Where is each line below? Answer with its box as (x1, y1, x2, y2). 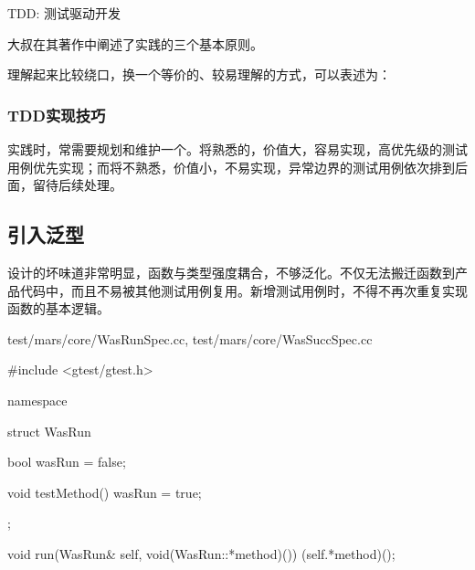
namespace (7, 390, 68, 409)
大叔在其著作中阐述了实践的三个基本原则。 (7, 34, 263, 53)
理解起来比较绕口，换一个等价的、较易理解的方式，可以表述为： (7, 65, 391, 84)
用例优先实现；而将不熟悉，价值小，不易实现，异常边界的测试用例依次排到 (7, 157, 455, 176)
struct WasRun (7, 421, 91, 440)
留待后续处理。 (32, 175, 122, 195)
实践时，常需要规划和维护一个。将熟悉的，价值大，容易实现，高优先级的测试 (7, 140, 468, 158)
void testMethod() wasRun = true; (7, 482, 202, 501)
